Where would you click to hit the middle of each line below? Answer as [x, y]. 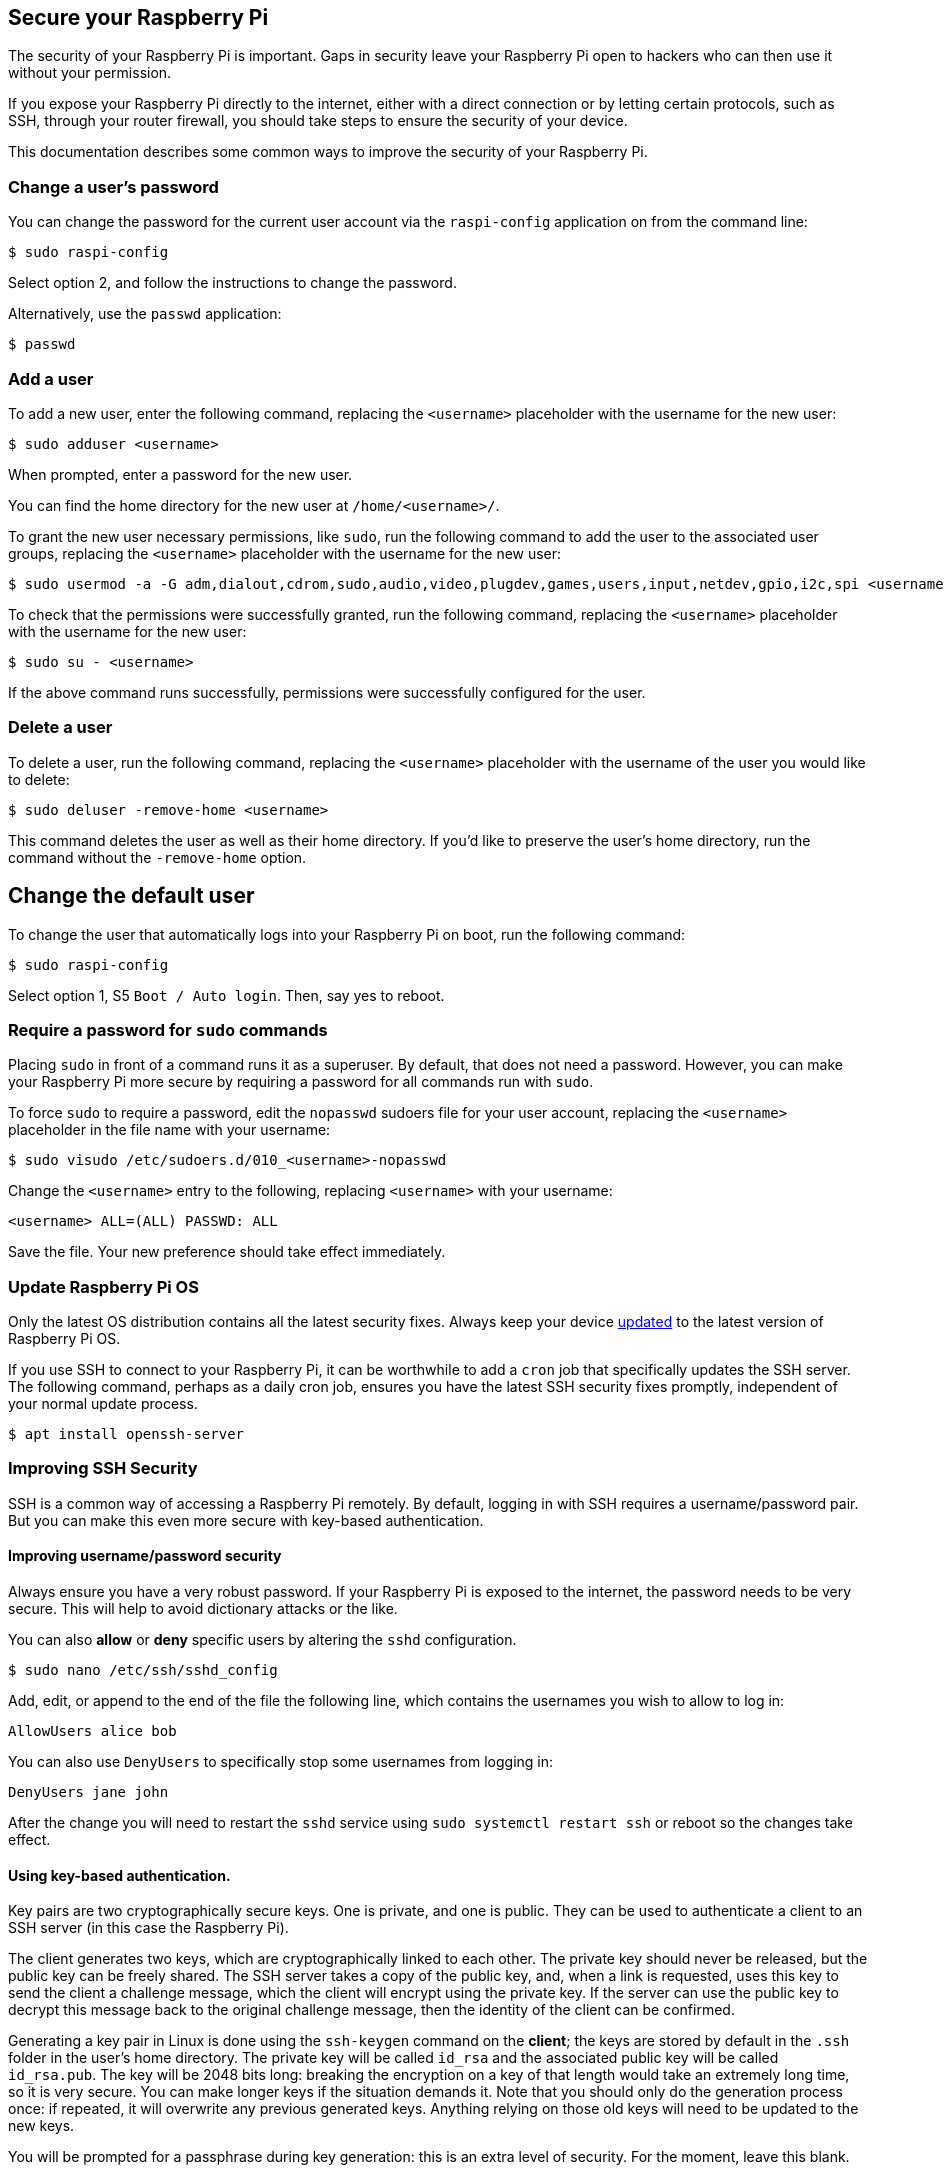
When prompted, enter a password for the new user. [180, 474]
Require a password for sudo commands [168, 1029]
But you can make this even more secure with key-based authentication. [246, 1520]
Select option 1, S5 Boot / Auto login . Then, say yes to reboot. [226, 995]
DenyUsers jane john [88, 1791]
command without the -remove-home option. [157, 857]
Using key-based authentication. [119, 1875]
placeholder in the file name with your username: [169, 1130]
